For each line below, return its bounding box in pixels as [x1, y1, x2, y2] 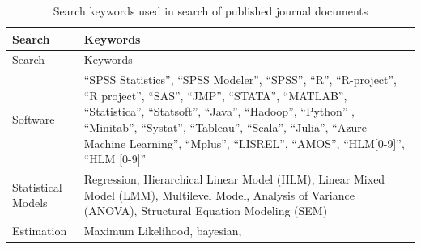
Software [12, 111, 55, 128]
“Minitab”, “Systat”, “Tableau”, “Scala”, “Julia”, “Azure [83, 119, 367, 136]
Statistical [12, 178, 62, 195]
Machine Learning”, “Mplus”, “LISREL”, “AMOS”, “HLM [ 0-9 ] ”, [83, 134, 405, 151]
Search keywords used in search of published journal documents [53, 2, 368, 19]
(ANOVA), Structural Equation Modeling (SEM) [83, 202, 328, 219]
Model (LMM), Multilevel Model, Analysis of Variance [83, 186, 355, 203]
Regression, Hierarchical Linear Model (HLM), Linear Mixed [83, 171, 385, 188]
